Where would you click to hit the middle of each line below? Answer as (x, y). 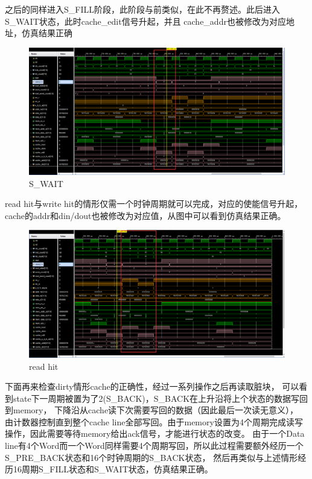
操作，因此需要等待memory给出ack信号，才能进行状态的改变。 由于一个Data (155, 433)
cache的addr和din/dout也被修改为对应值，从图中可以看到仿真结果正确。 (145, 215)
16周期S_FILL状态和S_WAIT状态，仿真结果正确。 (113, 469)
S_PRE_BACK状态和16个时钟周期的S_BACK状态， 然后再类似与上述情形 (151, 457)
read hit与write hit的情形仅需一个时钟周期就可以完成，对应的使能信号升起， (154, 204)
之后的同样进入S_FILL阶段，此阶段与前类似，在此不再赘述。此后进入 (142, 9)
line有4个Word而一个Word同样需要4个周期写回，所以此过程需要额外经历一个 (154, 446)
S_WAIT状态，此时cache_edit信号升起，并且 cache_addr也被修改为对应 (145, 21)
